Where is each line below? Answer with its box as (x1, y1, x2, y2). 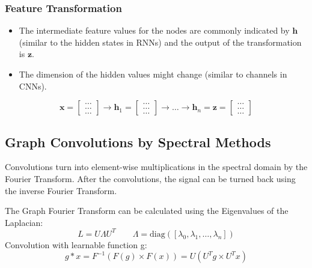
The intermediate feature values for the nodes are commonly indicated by (19, 24, 290, 37)
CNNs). (19, 79, 47, 92)
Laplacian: (5, 216, 43, 228)
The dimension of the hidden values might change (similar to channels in (19, 68, 287, 80)
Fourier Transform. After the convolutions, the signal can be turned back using (5, 172, 296, 184)
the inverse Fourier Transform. (5, 184, 117, 196)
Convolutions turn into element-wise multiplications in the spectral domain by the (5, 160, 308, 173)
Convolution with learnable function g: (5, 238, 147, 251)
